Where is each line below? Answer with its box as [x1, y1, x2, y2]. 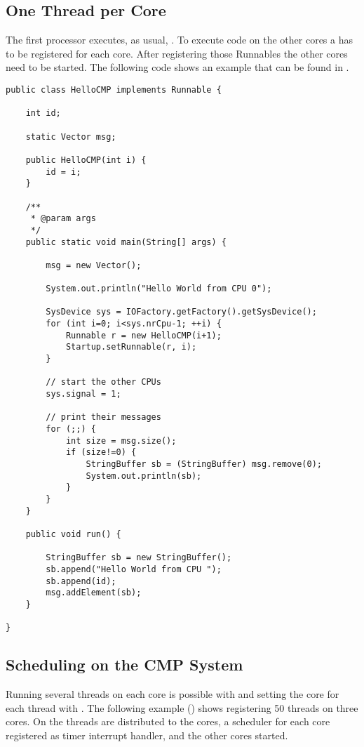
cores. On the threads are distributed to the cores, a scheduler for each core [6, 714, 330, 729]
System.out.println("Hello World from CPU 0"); [46, 284, 272, 294]
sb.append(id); [46, 576, 116, 586]
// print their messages [46, 412, 161, 423]
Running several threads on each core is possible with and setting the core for [6, 687, 339, 701]
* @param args [30, 213, 96, 224]
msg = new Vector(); [46, 260, 142, 270]
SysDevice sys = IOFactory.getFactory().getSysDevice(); [46, 307, 317, 317]
